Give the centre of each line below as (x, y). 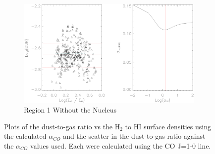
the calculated (25, 136)
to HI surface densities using (168, 126)
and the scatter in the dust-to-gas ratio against (134, 136)
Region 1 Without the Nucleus (70, 110)
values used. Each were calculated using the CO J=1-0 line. (121, 145)
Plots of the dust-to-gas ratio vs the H (62, 126)
